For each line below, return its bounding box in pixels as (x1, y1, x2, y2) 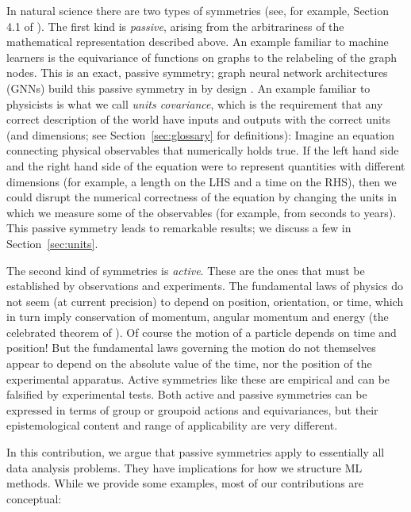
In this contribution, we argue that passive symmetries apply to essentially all (6, 444, 385, 460)
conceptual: (6, 490, 62, 506)
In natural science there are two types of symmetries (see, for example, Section (6, 2, 389, 18)
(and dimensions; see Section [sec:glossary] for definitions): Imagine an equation (6, 126, 395, 143)
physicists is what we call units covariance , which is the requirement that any (6, 95, 383, 112)
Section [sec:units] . (6, 235, 98, 251)
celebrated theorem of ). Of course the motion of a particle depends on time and (6, 323, 397, 340)
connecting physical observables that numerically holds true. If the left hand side (6, 142, 399, 159)
